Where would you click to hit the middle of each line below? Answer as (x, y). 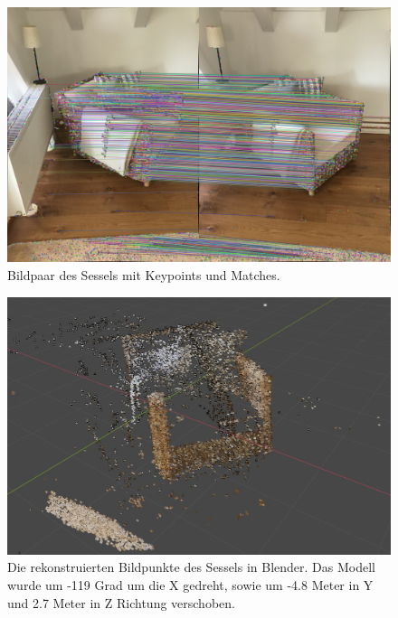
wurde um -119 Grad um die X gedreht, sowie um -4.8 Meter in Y (190, 585)
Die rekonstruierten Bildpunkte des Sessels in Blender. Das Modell (192, 567)
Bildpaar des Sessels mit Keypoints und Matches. (144, 274)
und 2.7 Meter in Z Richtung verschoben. (121, 602)
